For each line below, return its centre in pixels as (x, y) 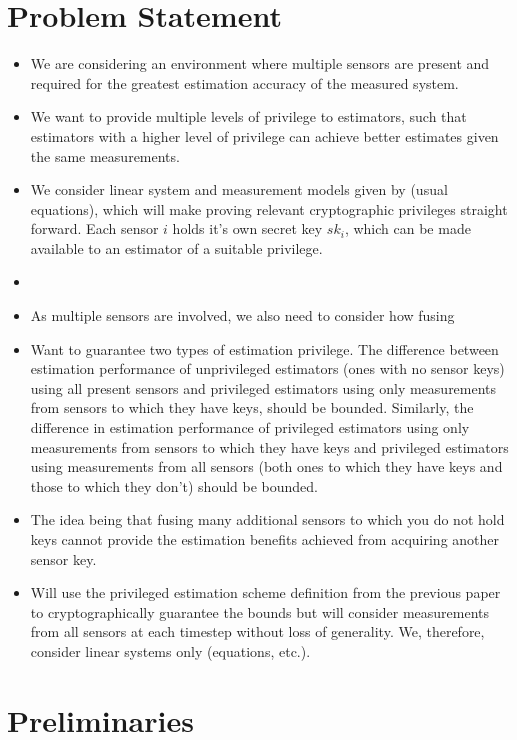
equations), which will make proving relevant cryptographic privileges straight (269, 208)
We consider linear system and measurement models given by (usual (239, 189)
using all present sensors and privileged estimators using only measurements (263, 387)
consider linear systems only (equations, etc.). (170, 650)
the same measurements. (105, 155)
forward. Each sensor (94, 228)
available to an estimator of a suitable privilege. (176, 247)
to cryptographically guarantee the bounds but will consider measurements (260, 611)
